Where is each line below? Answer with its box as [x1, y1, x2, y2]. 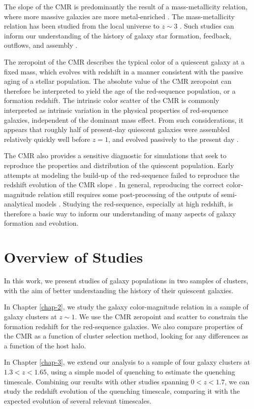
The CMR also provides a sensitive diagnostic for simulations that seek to [4, 150, 226, 161]
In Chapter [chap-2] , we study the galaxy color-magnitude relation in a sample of [4, 302, 249, 312]
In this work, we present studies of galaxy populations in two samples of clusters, [4, 275, 249, 286]
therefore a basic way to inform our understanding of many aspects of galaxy [4, 208, 236, 218]
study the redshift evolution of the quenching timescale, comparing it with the [4, 386, 240, 396]
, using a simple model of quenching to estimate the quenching [46, 366, 235, 376]
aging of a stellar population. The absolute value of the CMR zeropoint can [4, 76, 232, 86]
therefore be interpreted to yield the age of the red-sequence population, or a [4, 85, 236, 96]
